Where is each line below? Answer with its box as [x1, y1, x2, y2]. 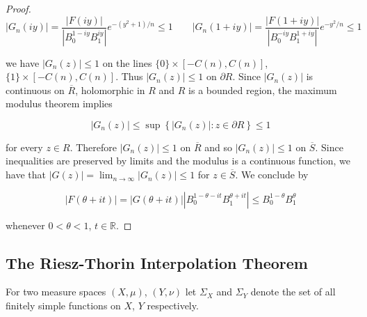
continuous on [6, 82, 65, 97]
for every [6, 139, 43, 154]
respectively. [147, 298, 199, 313]
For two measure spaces [6, 284, 106, 299]
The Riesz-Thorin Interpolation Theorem [6, 252, 308, 273]
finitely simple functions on [6, 298, 121, 313]
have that [6, 167, 46, 182]
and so [204, 139, 232, 154]
